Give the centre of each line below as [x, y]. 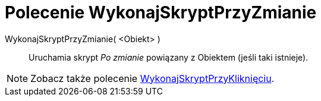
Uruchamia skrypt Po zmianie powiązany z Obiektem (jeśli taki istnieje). [169, 57]
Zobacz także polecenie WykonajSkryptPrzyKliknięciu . [152, 78]
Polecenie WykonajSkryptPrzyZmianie [161, 12]
